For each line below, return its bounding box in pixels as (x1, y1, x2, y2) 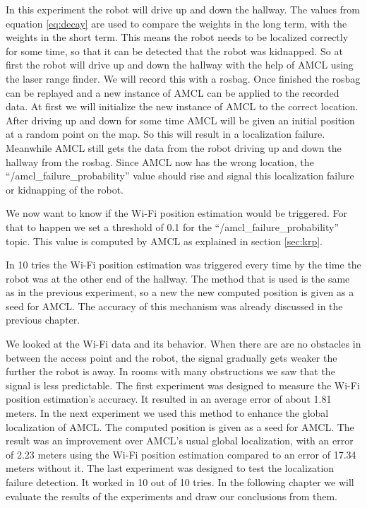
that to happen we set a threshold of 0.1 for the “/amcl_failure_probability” (6, 219, 339, 234)
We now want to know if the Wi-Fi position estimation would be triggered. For (6, 206, 348, 220)
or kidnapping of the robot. (6, 182, 124, 196)
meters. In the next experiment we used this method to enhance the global (6, 406, 329, 420)
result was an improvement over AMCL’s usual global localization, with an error (6, 433, 354, 448)
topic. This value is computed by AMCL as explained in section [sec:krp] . (6, 233, 323, 248)
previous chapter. (6, 312, 80, 327)
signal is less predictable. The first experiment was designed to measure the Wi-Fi (6, 377, 360, 392)
